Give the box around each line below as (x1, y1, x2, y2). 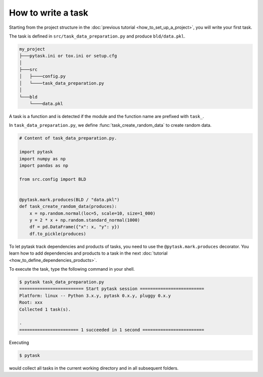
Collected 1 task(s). (19, 306, 71, 312)
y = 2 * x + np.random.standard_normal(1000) (29, 218, 140, 223)
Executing (9, 339, 29, 345)
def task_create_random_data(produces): (19, 204, 117, 209)
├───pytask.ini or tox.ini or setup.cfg (19, 53, 117, 59)
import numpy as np (19, 156, 66, 161)
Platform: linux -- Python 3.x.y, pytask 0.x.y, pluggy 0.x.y (19, 293, 171, 298)
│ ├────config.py (19, 74, 66, 79)
